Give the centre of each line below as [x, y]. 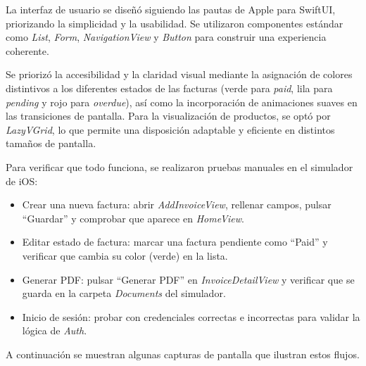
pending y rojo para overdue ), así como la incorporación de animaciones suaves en [182, 102]
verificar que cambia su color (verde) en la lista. [125, 255]
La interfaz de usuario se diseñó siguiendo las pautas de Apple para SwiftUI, [171, 9]
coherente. [27, 50]
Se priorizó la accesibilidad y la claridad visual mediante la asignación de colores [179, 74]
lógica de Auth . [55, 330]
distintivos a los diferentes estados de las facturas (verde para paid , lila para [169, 88]
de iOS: [22, 181]
